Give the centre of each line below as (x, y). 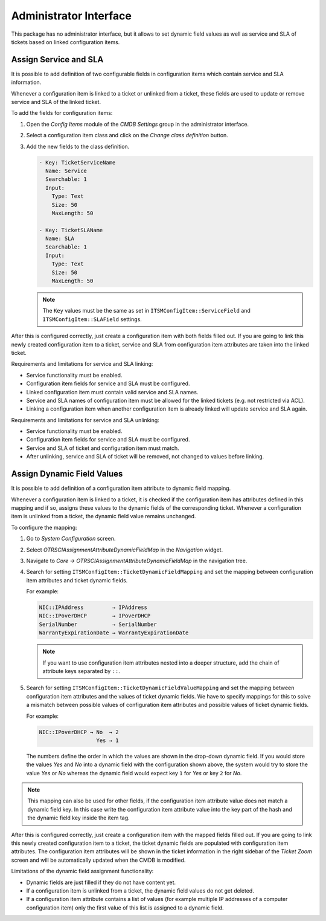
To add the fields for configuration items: (62, 113)
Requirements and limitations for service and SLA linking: (82, 364)
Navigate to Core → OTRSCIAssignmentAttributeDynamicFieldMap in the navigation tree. (137, 561)
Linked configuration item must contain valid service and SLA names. (112, 392)
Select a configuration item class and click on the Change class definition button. (127, 135)
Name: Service (66, 171)
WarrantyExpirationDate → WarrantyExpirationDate (114, 633)
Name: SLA (60, 239)
